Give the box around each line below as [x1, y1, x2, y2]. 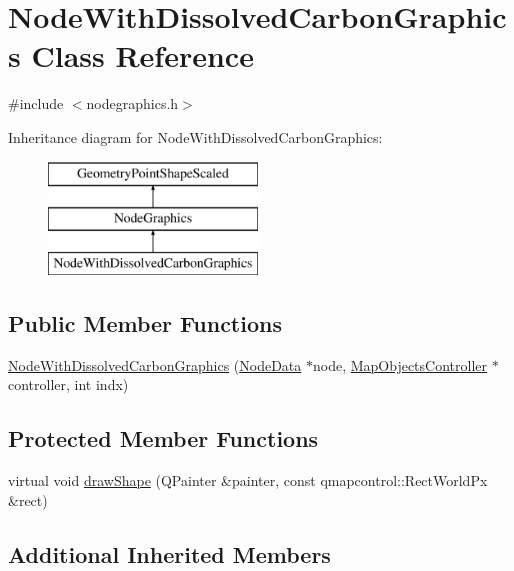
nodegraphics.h [86, 93, 179, 114]
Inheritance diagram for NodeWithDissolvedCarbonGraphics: [8, 126, 383, 147]
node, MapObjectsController [312, 354, 488, 375]
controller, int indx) [8, 374, 129, 395]
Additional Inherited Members [8, 538, 331, 569]
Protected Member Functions [8, 423, 319, 454]
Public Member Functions [8, 307, 282, 338]
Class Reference [31, 35, 254, 76]
